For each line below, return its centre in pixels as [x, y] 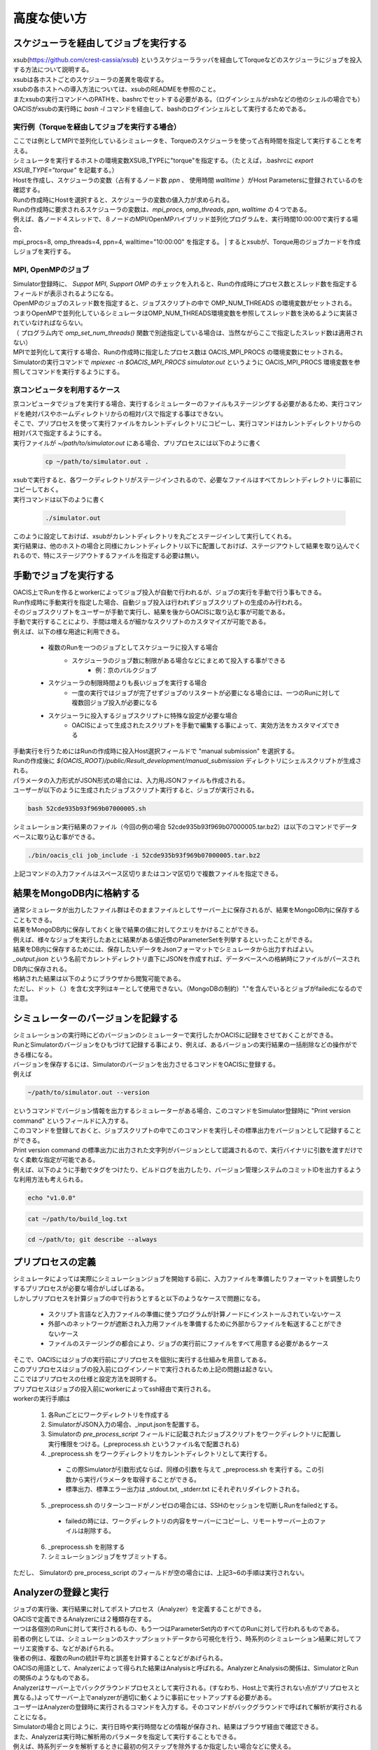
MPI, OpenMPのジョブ [51, 269]
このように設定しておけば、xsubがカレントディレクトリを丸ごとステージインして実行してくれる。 [154, 536]
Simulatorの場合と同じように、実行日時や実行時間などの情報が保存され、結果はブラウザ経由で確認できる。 [167, 1727]
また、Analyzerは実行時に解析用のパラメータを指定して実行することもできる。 [127, 1737]
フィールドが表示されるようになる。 [65, 293]
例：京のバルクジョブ [126, 670]
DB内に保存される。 [42, 969]
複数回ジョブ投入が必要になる [114, 703]
